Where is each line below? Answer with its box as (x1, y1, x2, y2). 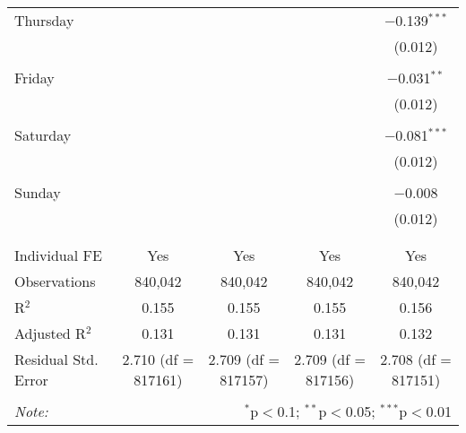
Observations (14, 271, 96, 291)
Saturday (14, 125, 72, 145)
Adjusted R (14, 323, 86, 343)
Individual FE (14, 245, 102, 265)
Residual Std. (14, 349, 99, 369)
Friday (14, 67, 55, 88)
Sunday (14, 182, 61, 203)
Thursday (14, 10, 74, 30)
